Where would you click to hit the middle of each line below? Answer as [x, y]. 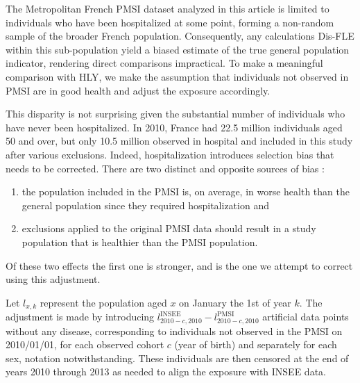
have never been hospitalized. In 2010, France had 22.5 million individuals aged [174, 127]
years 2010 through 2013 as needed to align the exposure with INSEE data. [166, 372]
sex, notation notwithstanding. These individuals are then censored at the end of [177, 358]
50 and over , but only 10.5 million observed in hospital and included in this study [179, 141]
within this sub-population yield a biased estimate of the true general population [178, 49]
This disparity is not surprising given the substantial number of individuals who [175, 114]
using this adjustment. [53, 279]
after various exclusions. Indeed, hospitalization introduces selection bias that [170, 154]
